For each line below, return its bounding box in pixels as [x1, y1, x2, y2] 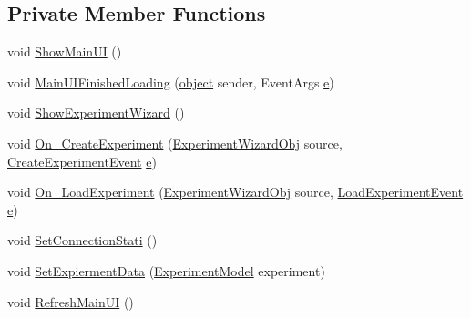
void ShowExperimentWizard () [7, 103, 185, 122]
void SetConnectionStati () [7, 231, 158, 250]
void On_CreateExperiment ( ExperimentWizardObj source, [7, 133, 343, 152]
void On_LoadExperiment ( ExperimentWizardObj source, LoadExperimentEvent [7, 182, 464, 201]
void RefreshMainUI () [7, 292, 134, 311]
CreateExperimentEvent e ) [7, 151, 157, 170]
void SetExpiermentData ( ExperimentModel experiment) [7, 261, 325, 280]
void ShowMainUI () [7, 42, 122, 61]
